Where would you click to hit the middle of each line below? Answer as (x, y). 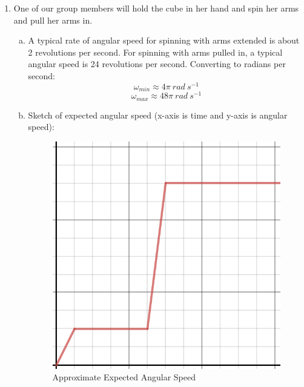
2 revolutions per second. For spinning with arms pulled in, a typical (155, 52)
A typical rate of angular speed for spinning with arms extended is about (164, 40)
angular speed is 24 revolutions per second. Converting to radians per (157, 64)
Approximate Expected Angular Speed (124, 377)
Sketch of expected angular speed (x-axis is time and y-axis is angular (158, 115)
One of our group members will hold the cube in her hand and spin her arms (156, 8)
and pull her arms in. (53, 20)
